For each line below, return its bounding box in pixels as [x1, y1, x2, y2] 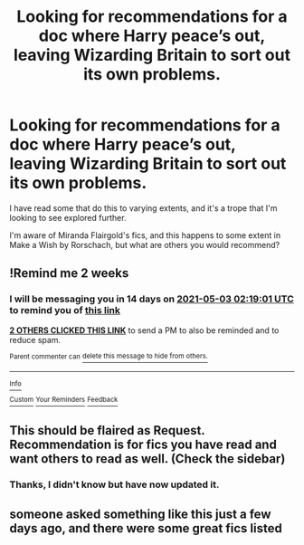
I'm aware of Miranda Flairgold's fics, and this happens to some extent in [9, 229, 281, 241]
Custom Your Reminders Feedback [9, 396, 119, 405]
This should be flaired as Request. [9, 423, 205, 438]
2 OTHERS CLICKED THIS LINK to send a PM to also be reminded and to [9, 324, 280, 336]
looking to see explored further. [9, 212, 127, 223]
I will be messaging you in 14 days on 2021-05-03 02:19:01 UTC [9, 292, 294, 305]
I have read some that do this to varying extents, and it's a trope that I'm [9, 202, 278, 214]
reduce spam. [9, 334, 62, 345]
